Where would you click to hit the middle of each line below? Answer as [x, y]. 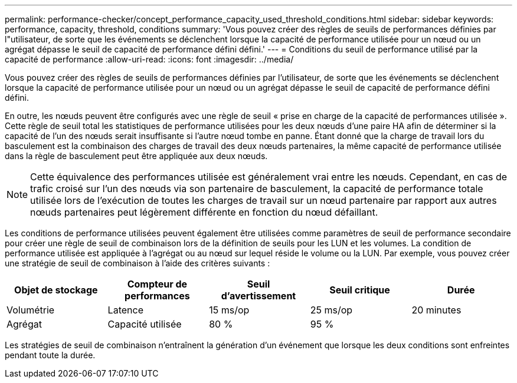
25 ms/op [331, 310]
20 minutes [436, 310]
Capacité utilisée [145, 324]
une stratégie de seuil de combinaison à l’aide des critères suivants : [138, 263]
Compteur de [157, 284]
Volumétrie [31, 310]
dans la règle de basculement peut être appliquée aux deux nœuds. [136, 156]
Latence [125, 310]
